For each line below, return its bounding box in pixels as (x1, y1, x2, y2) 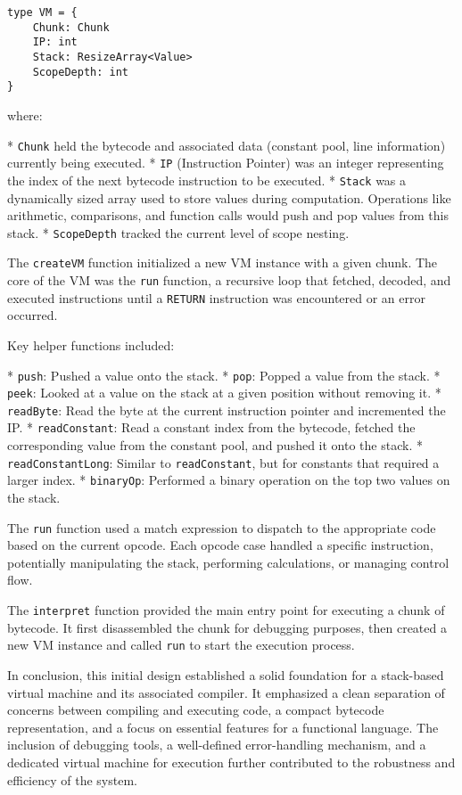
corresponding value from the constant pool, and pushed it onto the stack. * (7, 436, 423, 455)
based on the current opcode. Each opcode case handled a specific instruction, (7, 536, 433, 554)
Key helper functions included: (7, 335, 175, 354)
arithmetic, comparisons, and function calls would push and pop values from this (7, 206, 449, 225)
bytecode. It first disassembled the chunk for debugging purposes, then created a (7, 618, 447, 636)
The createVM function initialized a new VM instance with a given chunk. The (7, 253, 438, 272)
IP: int (32, 36, 78, 49)
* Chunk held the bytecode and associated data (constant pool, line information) (7, 135, 446, 154)
